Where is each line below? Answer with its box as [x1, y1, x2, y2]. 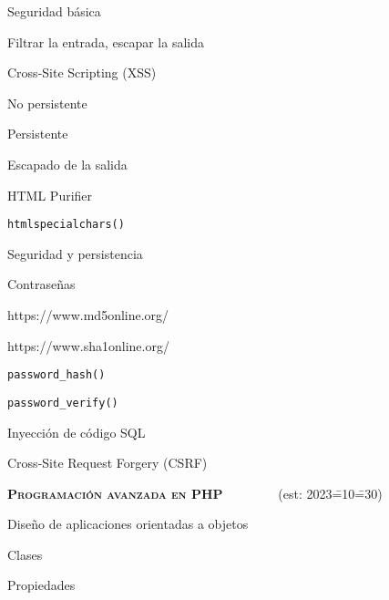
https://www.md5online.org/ [7, 305, 169, 324]
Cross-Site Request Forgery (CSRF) [7, 453, 208, 472]
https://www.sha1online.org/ [7, 336, 169, 355]
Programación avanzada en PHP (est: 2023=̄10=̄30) [7, 483, 383, 502]
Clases [7, 544, 43, 564]
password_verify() [7, 396, 118, 409]
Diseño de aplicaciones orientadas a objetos [7, 514, 249, 533]
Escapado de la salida [7, 154, 128, 173]
